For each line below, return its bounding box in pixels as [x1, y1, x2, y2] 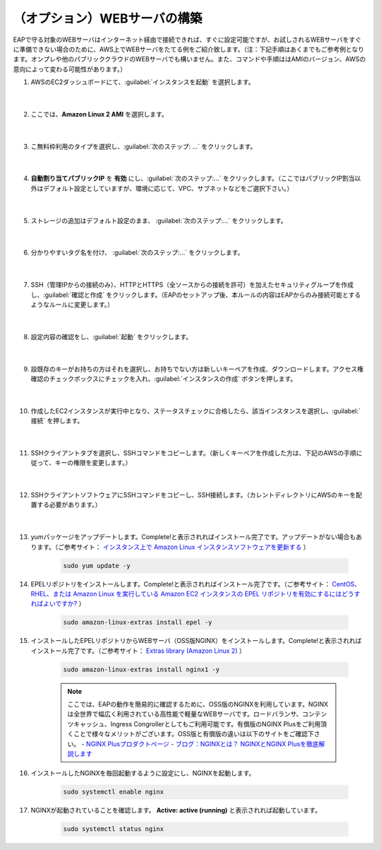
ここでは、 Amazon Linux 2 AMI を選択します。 [30, 110, 169, 118]
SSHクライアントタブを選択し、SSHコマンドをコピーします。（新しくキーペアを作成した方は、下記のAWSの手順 [30, 449, 356, 457]
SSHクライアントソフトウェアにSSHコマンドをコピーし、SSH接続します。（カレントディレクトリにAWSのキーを [30, 491, 356, 500]
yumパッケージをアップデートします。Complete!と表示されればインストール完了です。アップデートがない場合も [30, 533, 356, 541]
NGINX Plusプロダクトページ [85, 739, 169, 748]
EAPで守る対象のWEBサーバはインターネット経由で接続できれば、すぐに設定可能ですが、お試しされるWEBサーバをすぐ [13, 35, 362, 44]
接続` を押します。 [30, 417, 84, 425]
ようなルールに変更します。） [30, 300, 114, 309]
